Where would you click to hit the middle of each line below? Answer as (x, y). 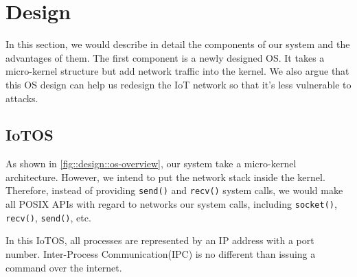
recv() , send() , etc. (48, 217)
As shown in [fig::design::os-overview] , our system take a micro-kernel (151, 164)
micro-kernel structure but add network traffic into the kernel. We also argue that (177, 71)
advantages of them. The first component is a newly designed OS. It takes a (165, 57)
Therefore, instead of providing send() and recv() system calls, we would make (174, 190)
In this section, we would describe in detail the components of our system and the (178, 44)
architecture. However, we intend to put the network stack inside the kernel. (165, 177)
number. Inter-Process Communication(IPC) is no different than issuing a (161, 254)
